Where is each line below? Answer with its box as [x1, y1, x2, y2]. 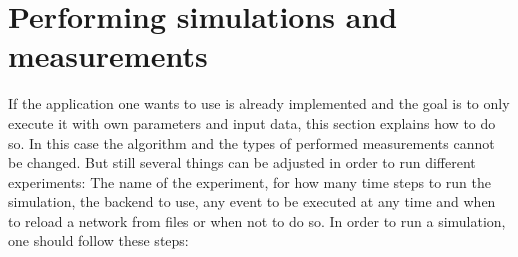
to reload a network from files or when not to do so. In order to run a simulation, [8, 210, 506, 231]
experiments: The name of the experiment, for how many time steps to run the [8, 171, 491, 192]
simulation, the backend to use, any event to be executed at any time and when [8, 191, 496, 212]
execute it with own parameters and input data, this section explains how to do [8, 112, 496, 133]
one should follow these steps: [8, 230, 189, 251]
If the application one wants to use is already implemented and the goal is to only [8, 93, 510, 114]
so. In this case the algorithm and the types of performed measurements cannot [8, 132, 495, 153]
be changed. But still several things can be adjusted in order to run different [8, 152, 476, 173]
